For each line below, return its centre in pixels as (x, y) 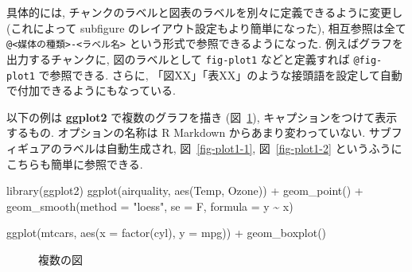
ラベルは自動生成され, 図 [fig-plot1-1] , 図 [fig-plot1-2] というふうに (232, 148)
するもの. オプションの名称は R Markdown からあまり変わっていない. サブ (199, 132)
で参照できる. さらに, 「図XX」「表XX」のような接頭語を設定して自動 (220, 74)
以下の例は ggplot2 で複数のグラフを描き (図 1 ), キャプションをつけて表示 (202, 117)
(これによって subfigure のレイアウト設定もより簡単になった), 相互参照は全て (206, 27)
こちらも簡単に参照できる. (75, 163)
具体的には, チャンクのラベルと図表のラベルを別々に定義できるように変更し (205, 12)
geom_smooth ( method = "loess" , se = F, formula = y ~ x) (150, 206)
